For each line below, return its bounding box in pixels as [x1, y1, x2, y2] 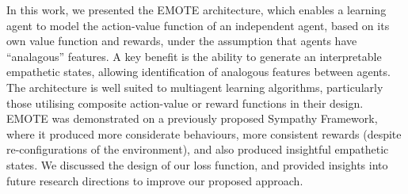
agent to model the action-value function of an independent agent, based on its [6, 17, 390, 33]
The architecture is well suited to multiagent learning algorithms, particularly [6, 78, 383, 95]
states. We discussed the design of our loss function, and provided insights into [6, 156, 388, 173]
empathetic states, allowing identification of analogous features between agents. [6, 63, 391, 80]
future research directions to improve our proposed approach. [6, 172, 303, 188]
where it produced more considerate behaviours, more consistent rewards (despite [6, 125, 402, 142]
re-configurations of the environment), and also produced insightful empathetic [6, 141, 389, 158]
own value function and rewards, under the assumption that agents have [6, 32, 357, 49]
